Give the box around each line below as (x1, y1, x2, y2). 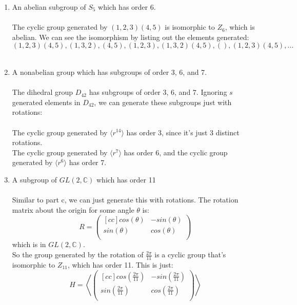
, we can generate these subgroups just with (94, 96, 232, 107)
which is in (12, 239, 46, 250)
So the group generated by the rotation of (12, 249, 144, 260)
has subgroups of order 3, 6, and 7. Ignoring (89, 87, 227, 97)
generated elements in (12, 96, 81, 107)
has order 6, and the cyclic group (124, 147, 228, 157)
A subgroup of (12, 174, 57, 185)
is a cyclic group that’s (154, 249, 226, 260)
